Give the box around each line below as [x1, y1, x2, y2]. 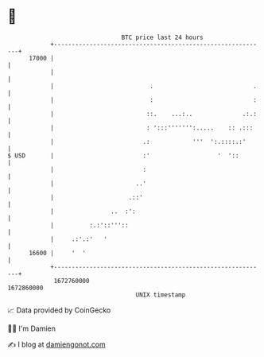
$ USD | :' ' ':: [7, 151, 239, 160]
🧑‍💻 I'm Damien [7, 324, 56, 333]
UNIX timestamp [135, 290, 186, 299]
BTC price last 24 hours [121, 33, 204, 41]
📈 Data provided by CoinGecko [7, 305, 111, 315]
